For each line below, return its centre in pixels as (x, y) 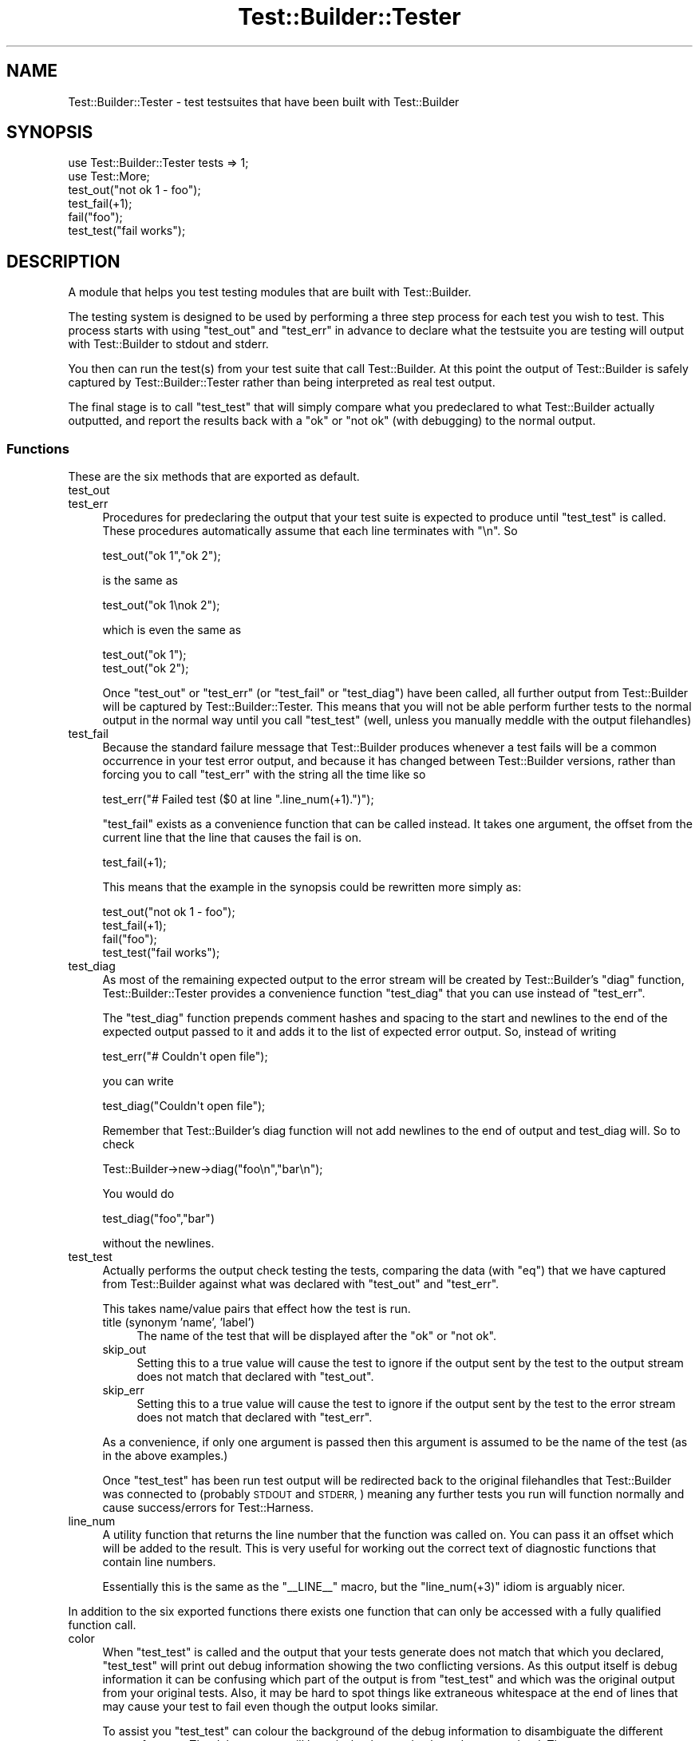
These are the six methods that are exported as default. (214, 477)
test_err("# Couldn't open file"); (185, 1057)
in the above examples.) (165, 1456)
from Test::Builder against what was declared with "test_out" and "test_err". (301, 1284)
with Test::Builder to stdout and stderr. (168, 344)
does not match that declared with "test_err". (255, 1418)
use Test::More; (109, 176)
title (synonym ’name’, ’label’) (179, 1323)
